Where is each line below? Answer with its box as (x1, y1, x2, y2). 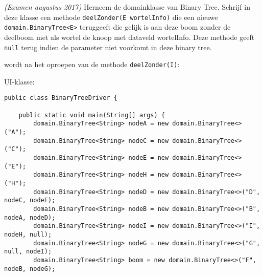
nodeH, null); (4, 230, 52, 238)
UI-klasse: (4, 76, 35, 87)
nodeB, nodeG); (4, 265, 56, 272)
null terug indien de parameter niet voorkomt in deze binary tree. (4, 41, 212, 52)
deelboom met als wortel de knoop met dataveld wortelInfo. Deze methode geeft (4, 31, 255, 42)
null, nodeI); (4, 248, 52, 256)
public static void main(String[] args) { (18, 111, 165, 119)
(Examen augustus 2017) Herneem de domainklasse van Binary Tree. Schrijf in (4, 2, 250, 12)
